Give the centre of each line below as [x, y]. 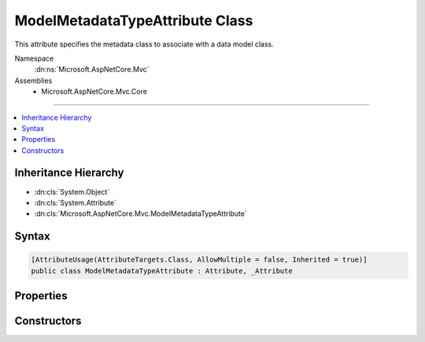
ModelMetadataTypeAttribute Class [134, 20]
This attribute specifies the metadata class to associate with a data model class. [144, 44]
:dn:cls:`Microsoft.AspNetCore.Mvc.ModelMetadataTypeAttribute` [140, 214]
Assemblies [33, 80]
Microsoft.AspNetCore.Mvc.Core [94, 91]
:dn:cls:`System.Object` [72, 191]
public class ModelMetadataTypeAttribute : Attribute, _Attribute [162, 271]
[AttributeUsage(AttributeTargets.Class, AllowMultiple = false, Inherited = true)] [199, 260]
